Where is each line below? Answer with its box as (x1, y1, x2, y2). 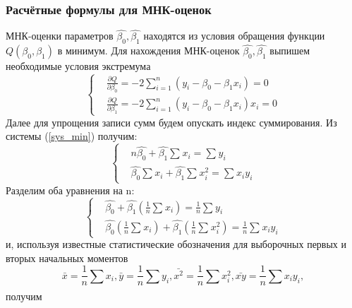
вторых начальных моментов (6, 250, 128, 265)
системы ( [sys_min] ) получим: (6, 129, 138, 143)
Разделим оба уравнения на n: (6, 182, 135, 197)
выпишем (269, 43, 310, 58)
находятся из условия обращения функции (143, 28, 325, 43)
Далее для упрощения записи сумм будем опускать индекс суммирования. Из (6, 114, 337, 129)
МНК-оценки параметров (6, 28, 114, 43)
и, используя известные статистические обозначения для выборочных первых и (6, 237, 347, 251)
